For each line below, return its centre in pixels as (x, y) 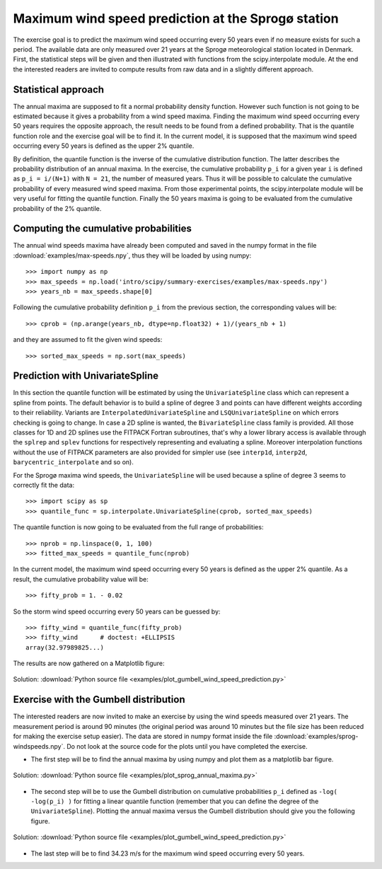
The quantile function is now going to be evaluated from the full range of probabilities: (138, 527)
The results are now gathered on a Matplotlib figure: (89, 663)
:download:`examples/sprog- (316, 737)
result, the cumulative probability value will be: (81, 579)
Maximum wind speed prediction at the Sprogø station (176, 18)
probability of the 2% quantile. (57, 208)
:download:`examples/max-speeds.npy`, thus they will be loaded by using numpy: (132, 255)
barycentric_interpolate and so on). (73, 462)
